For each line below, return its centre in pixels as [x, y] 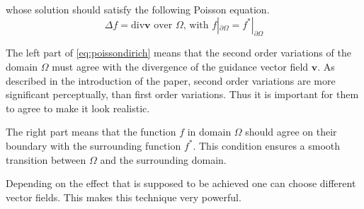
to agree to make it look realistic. [78, 108]
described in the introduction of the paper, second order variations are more [171, 80]
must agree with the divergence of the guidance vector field [180, 66]
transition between [46, 159]
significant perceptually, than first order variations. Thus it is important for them [182, 94]
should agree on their [291, 132]
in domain [209, 132]
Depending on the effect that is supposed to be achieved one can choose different [181, 183]
